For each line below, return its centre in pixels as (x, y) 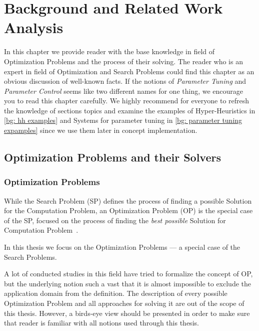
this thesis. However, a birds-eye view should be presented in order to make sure (127, 313)
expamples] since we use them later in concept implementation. (101, 130)
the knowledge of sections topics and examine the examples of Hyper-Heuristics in (130, 110)
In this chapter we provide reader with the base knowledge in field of (109, 51)
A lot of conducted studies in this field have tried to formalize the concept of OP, (128, 274)
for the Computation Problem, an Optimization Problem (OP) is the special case (128, 210)
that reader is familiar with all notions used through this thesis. (101, 323)
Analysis (34, 27)
